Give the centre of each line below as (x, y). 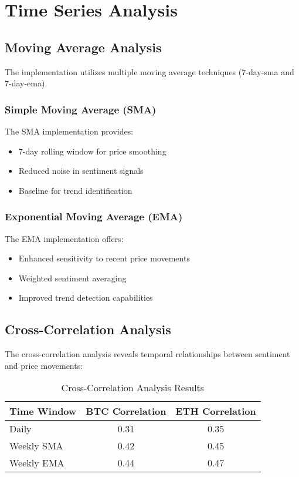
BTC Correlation (126, 411)
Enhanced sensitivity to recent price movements (104, 258)
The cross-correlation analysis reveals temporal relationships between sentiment (147, 354)
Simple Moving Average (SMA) (81, 109)
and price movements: (44, 365)
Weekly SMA (36, 446)
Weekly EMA (37, 463)
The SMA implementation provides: (69, 131)
